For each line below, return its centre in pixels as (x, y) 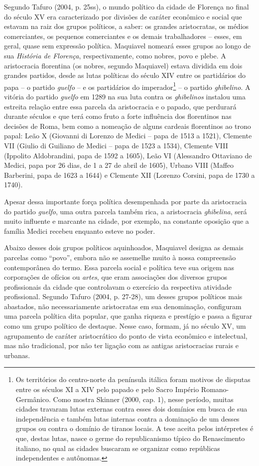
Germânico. (33, 399)
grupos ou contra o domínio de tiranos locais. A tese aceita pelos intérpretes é (134, 428)
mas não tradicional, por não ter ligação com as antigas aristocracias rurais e (121, 345)
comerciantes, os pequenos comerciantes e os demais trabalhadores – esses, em (123, 36)
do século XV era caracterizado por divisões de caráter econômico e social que (123, 16)
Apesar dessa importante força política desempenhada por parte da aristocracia (126, 201)
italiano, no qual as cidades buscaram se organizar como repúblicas (118, 448)
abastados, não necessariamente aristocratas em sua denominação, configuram (123, 306)
